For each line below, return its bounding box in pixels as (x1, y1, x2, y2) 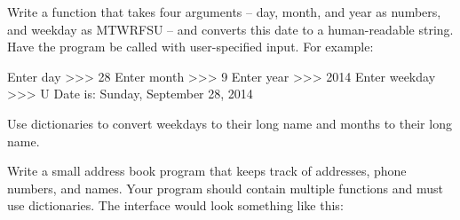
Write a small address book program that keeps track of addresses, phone (7, 161, 407, 180)
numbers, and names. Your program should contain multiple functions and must (7, 178, 443, 197)
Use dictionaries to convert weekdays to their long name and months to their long (7, 114, 452, 132)
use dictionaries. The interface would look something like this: (7, 196, 344, 215)
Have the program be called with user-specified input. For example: (7, 37, 374, 56)
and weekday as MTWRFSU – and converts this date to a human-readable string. (7, 20, 454, 38)
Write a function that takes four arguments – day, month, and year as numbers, (7, 3, 441, 20)
